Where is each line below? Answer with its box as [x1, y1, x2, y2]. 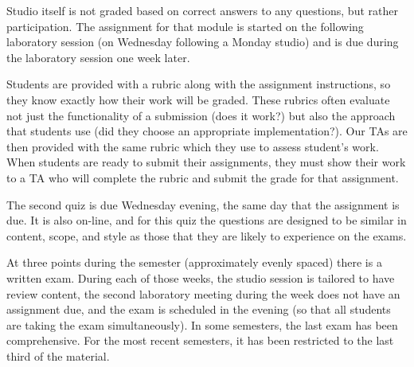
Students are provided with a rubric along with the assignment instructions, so [6, 76, 391, 92]
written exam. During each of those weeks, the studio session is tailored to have [6, 269, 395, 286]
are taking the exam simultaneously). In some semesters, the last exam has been [6, 316, 398, 333]
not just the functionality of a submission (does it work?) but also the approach [6, 107, 396, 123]
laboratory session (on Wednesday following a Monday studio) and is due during [6, 33, 399, 50]
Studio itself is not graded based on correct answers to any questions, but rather [6, 2, 398, 18]
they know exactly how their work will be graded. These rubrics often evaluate [6, 91, 390, 107]
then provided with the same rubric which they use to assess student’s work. [6, 138, 379, 154]
